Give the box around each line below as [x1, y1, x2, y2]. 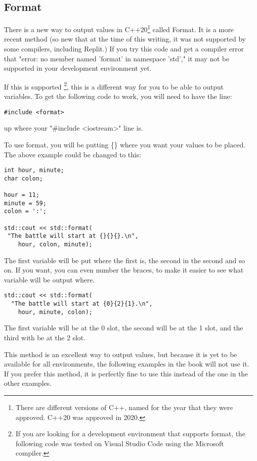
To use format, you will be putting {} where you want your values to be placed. [4, 139, 246, 149]
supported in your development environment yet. [4, 63, 152, 73]
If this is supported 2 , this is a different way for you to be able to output [4, 80, 224, 92]
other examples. [4, 378, 52, 388]
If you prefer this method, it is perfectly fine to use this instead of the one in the [4, 368, 248, 378]
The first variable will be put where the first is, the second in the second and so [4, 255, 245, 265]
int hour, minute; [4, 167, 64, 174]
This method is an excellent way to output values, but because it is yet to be [4, 349, 237, 359]
